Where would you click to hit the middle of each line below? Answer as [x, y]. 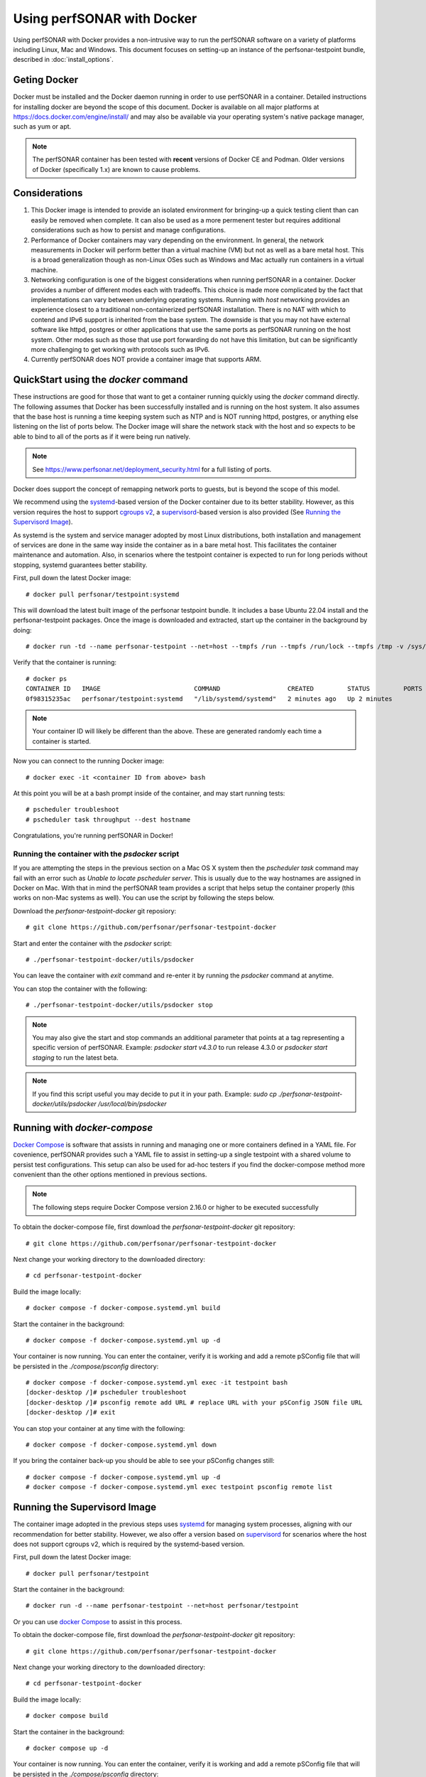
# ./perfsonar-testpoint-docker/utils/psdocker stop [119, 1005]
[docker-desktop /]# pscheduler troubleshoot [106, 1392]
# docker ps [47, 678]
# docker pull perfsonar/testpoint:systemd [103, 594]
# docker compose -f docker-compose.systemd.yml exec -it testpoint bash [157, 1383]
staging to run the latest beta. [75, 1057]
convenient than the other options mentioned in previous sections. [110, 1174]
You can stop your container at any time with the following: [99, 1428]
